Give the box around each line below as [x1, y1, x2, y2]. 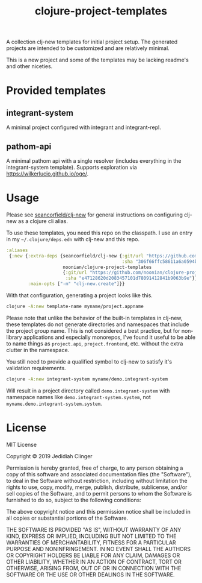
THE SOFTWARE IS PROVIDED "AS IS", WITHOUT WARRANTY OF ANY [6, 526, 182, 533]
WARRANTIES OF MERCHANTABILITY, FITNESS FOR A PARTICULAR [6, 538, 176, 546]
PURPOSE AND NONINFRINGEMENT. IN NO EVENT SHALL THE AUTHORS [6, 545, 191, 552]
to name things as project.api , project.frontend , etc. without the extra [6, 339, 183, 347]
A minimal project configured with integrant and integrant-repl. [6, 124, 161, 131]
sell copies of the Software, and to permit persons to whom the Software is [6, 490, 192, 497]
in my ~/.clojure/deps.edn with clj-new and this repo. [6, 235, 140, 242]
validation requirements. [6, 364, 66, 371]
